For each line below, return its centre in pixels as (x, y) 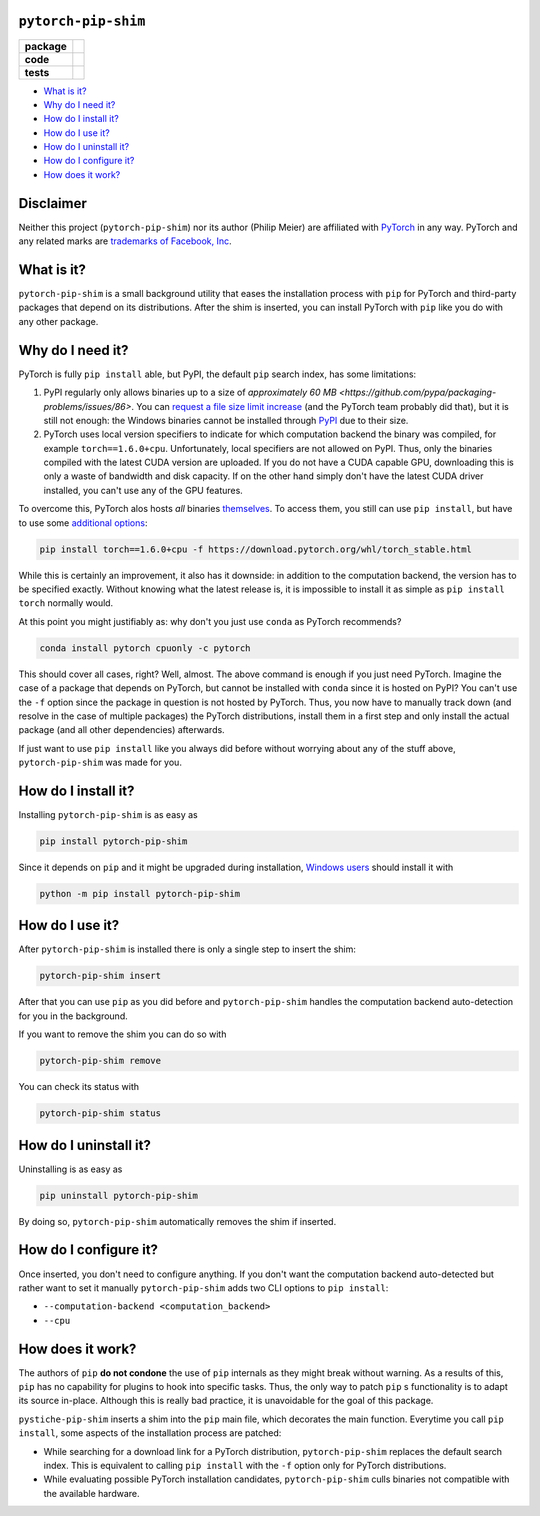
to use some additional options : (83, 522)
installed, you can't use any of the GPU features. (143, 490)
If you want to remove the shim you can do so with (122, 1034)
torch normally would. (66, 603)
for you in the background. (73, 1016)
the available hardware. (91, 1493)
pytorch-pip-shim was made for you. (100, 762)
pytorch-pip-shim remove (100, 1061)
